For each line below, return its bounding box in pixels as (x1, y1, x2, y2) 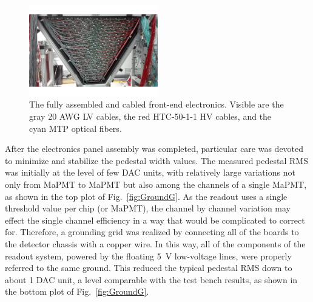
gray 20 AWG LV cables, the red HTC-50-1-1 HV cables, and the (29, 110, 272, 123)
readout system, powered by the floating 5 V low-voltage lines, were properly (5, 249, 292, 262)
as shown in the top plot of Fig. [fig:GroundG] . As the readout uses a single (5, 190, 288, 202)
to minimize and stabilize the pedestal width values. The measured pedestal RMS (5, 154, 308, 166)
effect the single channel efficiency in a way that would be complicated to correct (5, 213, 305, 226)
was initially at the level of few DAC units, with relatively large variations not (5, 166, 295, 179)
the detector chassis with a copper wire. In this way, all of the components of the (5, 237, 306, 250)
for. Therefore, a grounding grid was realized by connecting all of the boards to (5, 225, 299, 238)
